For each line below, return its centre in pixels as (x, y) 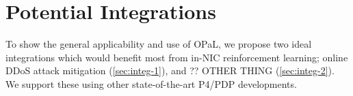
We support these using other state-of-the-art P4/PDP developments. (151, 83)
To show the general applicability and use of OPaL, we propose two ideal (159, 44)
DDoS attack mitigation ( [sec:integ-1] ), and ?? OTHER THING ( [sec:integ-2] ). (170, 70)
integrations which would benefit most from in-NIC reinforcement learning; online (177, 57)
